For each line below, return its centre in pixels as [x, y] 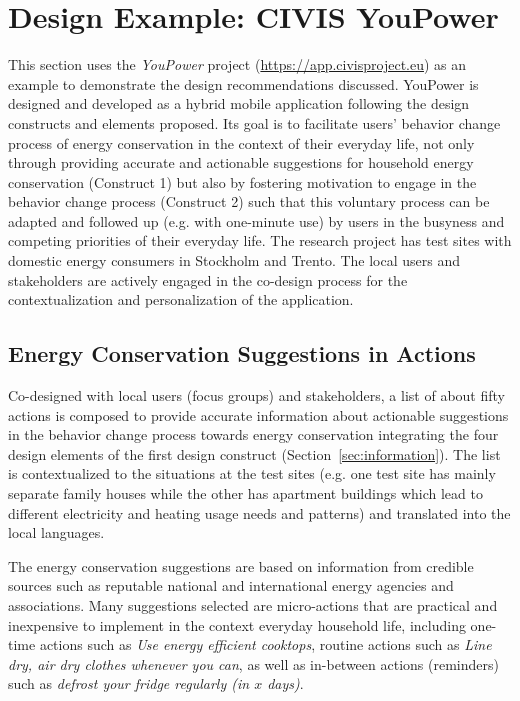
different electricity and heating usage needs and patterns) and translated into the [259, 512]
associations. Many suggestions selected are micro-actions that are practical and [253, 604]
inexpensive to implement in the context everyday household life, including [237, 624]
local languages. [56, 532]
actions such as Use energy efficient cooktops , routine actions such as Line [265, 644]
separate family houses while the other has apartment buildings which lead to [245, 493]
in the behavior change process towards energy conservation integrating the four [253, 434]
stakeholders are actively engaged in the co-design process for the [208, 279]
